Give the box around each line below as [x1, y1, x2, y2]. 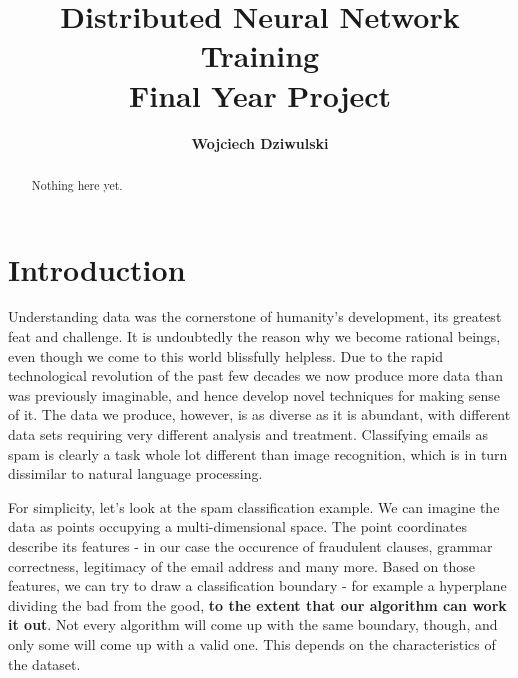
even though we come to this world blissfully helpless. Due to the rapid [8, 345, 444, 366]
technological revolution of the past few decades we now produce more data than [8, 365, 503, 386]
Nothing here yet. [31, 176, 123, 193]
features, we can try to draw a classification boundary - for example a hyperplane [8, 575, 507, 596]
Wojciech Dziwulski [191, 132, 329, 153]
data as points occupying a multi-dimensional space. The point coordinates [8, 516, 467, 537]
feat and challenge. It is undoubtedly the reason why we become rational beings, [8, 326, 501, 347]
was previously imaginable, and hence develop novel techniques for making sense [8, 384, 500, 405]
